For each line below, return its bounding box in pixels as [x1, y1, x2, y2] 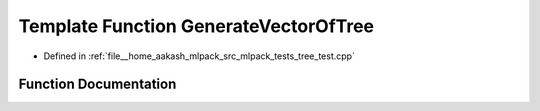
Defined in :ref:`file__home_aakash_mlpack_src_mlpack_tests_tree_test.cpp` [43, 50, 355, 62]
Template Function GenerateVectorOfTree [18, 15, 375, 37]
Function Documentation [18, 76, 177, 93]
